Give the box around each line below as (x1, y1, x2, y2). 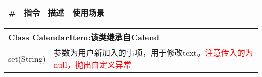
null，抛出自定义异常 (53, 59, 132, 70)
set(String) (8, 52, 46, 64)
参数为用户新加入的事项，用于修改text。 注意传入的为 (53, 47, 253, 58)
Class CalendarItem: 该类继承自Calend (8, 31, 159, 43)
